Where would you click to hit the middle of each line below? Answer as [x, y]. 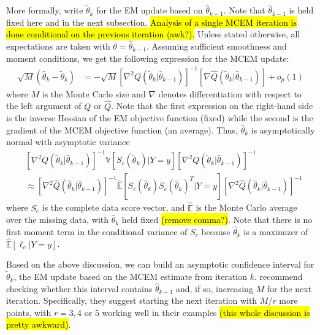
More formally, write [45, 10]
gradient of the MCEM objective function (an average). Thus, [122, 130]
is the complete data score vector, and [113, 207]
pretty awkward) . [39, 324]
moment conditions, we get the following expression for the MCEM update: [148, 58]
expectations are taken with [58, 46]
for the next [289, 288]
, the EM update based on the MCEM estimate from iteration [131, 277]
